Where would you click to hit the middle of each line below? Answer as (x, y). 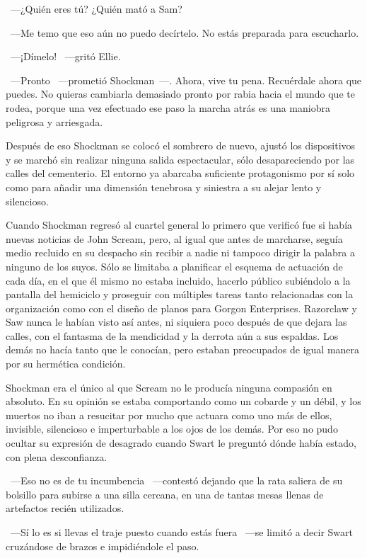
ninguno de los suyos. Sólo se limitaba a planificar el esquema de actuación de (174, 266)
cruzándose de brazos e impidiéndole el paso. (103, 546)
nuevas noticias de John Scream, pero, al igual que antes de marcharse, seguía (174, 238)
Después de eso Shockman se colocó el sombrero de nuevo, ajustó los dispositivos (181, 146)
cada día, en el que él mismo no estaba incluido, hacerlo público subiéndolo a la (178, 280)
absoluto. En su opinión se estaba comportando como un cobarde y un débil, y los (183, 401)
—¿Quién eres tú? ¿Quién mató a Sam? (96, 8)
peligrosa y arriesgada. (54, 121)
